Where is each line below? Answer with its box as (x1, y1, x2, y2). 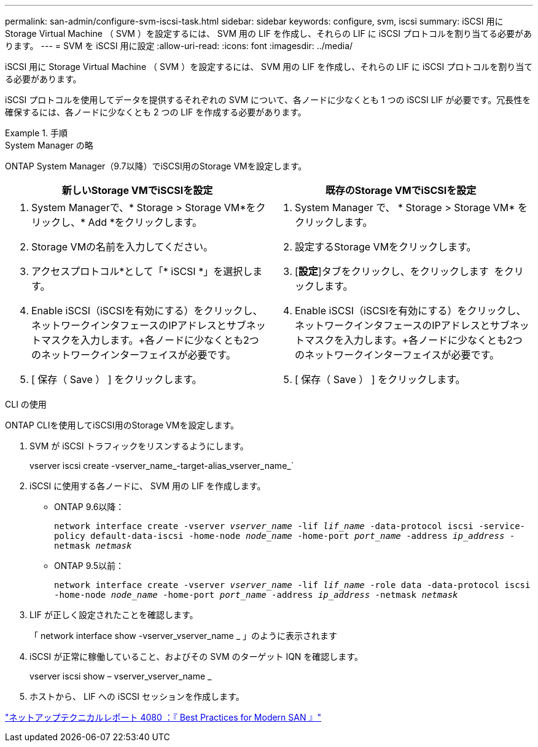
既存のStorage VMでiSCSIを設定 (325, 184, 477, 196)
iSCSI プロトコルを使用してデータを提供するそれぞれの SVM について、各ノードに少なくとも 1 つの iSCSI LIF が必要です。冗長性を (5, 95, 531, 105)
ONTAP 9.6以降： (54, 501, 125, 512)
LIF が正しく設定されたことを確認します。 (29, 610, 198, 620)
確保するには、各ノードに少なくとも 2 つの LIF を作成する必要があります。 (5, 107, 306, 117)
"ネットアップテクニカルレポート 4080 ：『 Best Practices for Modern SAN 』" (5, 712, 321, 722)
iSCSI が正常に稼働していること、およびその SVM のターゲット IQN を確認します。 (29, 651, 363, 662)
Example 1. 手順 (5, 128, 68, 138)
